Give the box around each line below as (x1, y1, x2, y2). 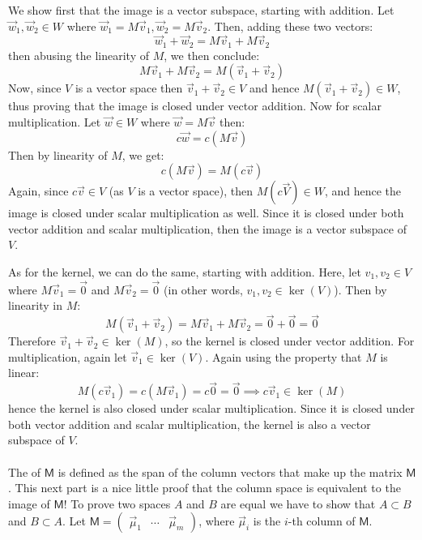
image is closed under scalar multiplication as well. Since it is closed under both (8, 204, 404, 221)
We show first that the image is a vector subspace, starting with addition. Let (8, 2, 394, 18)
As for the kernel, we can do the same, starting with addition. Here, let (8, 264, 361, 281)
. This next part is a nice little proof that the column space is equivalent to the (8, 479, 401, 496)
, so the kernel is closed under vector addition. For (164, 332, 415, 349)
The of (8, 463, 41, 480)
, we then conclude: (164, 46, 260, 63)
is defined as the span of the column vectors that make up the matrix (58, 463, 403, 480)
